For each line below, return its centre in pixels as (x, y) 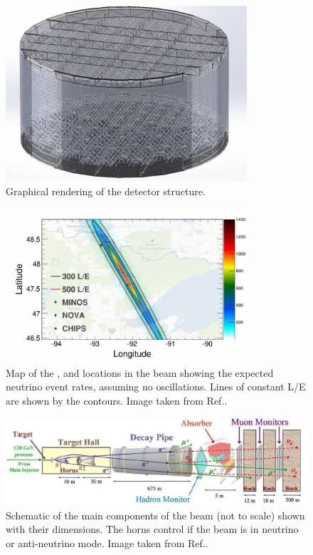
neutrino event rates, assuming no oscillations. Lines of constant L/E (156, 387)
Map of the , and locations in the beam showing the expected (140, 372)
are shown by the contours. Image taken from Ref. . (117, 400)
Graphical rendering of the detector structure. (106, 191)
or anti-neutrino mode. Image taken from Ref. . (107, 543)
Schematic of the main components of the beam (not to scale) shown (155, 515)
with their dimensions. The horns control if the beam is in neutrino (152, 529)
